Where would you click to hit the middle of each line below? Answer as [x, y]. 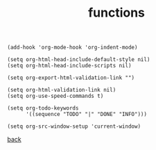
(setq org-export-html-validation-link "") [71, 78]
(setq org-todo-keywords [43, 108]
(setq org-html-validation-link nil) [62, 90]
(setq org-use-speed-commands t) [55, 96]
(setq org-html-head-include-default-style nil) [79, 60]
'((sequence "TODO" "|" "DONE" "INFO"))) [86, 115]
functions [116, 13]
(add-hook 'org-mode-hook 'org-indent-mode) [72, 48]
